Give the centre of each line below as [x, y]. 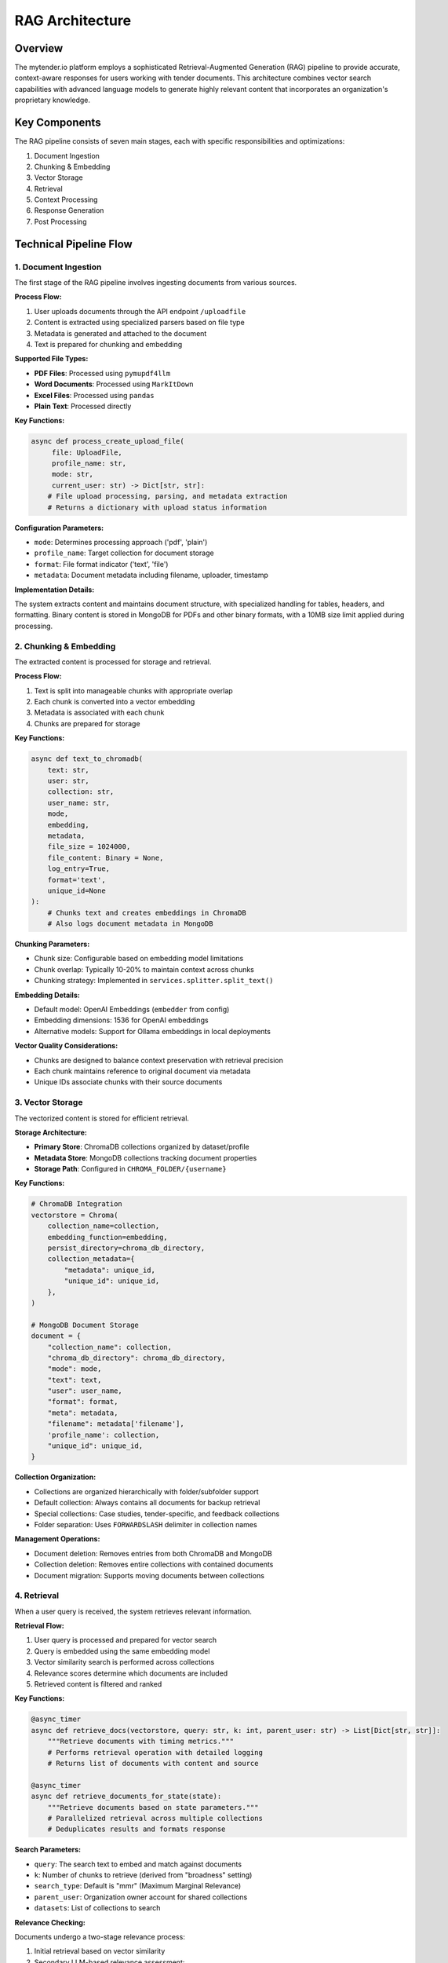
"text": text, [75, 1380]
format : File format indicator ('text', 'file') [101, 564]
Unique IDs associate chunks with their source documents [128, 1082]
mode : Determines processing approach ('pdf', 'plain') [121, 543]
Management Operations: [57, 1539]
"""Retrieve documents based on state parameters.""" [153, 1807]
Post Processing [60, 221]
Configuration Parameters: [59, 528]
